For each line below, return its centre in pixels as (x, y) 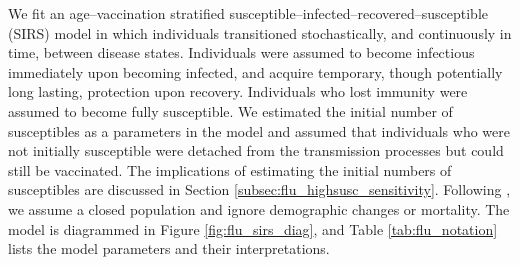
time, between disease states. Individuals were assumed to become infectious (241, 52)
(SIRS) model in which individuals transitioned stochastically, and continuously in (260, 32)
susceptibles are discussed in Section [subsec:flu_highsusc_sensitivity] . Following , (259, 189)
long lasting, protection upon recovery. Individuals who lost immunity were (238, 91)
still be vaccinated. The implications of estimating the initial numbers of (230, 169)
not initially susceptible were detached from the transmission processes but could (256, 150)
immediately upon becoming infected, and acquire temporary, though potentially (255, 71)
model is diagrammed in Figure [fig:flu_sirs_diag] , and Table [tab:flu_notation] (253, 228)
